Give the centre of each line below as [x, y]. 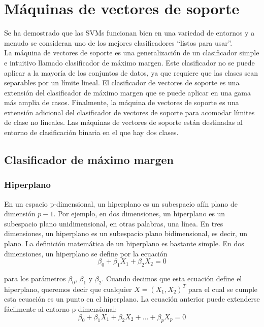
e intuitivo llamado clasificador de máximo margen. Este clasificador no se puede [129, 62]
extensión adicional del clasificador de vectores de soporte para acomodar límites [129, 112]
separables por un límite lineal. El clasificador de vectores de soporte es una [122, 83]
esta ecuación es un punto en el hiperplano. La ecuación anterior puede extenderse [132, 299]
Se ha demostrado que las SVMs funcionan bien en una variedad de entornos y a [129, 33]
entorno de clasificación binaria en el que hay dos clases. [91, 132]
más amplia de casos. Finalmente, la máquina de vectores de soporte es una [122, 102]
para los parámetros [35, 279]
